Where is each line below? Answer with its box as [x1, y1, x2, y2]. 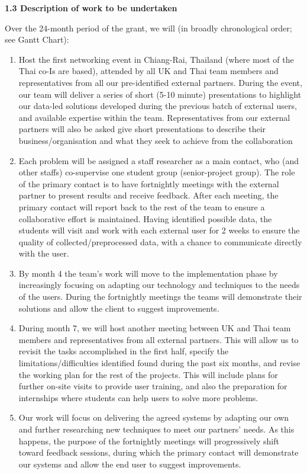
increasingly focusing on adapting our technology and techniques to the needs [18, 278, 300, 291]
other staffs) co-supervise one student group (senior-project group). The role [18, 166, 295, 178]
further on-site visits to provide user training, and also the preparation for [18, 380, 287, 392]
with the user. [18, 247, 69, 260]
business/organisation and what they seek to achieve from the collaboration [18, 134, 293, 146]
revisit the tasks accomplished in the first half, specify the [18, 345, 229, 357]
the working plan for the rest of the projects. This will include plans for [18, 368, 278, 380]
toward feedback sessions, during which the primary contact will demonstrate [18, 446, 299, 459]
